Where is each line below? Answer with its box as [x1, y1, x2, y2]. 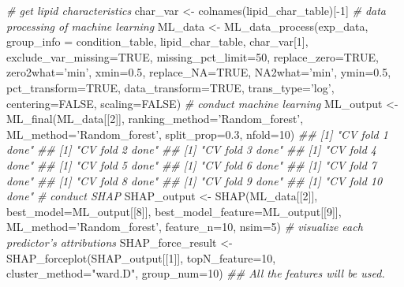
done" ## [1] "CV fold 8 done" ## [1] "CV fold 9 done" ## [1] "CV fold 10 [6, 172, 383, 188]
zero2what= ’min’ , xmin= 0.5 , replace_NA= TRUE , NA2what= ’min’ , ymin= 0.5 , [6, 64, 391, 80]
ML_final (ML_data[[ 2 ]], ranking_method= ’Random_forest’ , [6, 110, 304, 127]
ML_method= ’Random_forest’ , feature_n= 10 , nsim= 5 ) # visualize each [6, 218, 363, 235]
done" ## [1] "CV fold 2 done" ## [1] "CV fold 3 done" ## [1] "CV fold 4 [6, 141, 376, 158]
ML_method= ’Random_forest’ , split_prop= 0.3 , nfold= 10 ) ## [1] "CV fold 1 [6, 125, 388, 142]
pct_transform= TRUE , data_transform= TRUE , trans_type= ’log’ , [6, 79, 335, 95]
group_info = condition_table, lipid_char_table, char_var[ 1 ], [6, 33, 309, 50]
